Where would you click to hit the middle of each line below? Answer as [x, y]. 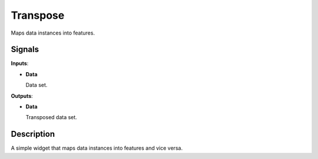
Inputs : [20, 63]
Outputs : [22, 96]
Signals [25, 50]
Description [33, 134]
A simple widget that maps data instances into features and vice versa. [97, 148]
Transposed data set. [52, 117]
